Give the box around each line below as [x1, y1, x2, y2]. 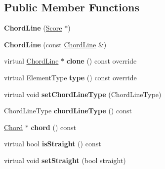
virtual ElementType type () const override [4, 72, 137, 82]
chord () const [31, 122, 76, 132]
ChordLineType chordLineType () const [4, 105, 132, 116]
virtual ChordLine [4, 56, 59, 66]
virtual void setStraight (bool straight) [4, 155, 126, 165]
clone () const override [66, 56, 137, 66]
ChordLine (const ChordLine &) [4, 39, 107, 49]
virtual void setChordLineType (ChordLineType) [4, 89, 162, 99]
